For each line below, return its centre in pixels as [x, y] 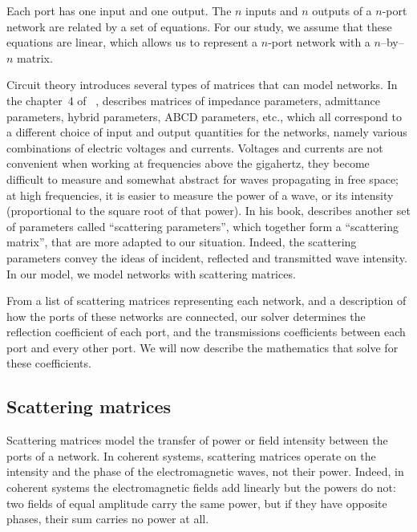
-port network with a [319, 42]
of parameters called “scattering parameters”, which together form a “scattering [203, 226]
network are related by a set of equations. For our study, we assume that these [199, 26]
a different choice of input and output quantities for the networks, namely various [207, 132]
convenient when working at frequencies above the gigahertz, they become [188, 163]
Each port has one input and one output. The [119, 10]
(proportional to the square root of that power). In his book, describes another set [208, 211]
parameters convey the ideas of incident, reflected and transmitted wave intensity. [207, 257]
